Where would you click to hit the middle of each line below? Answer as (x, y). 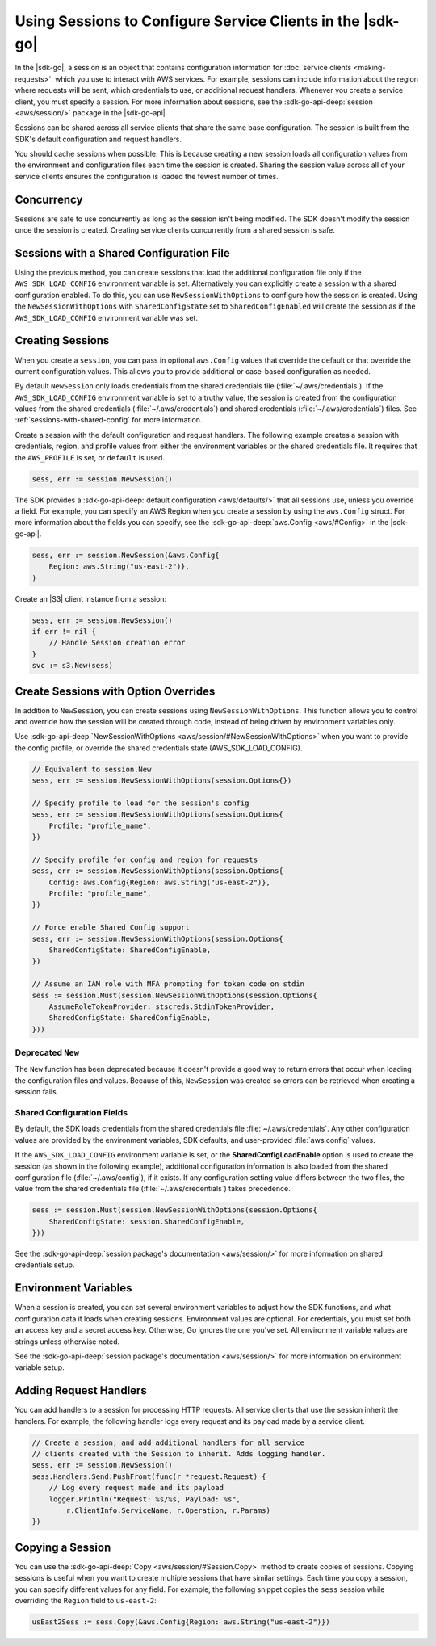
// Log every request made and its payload (136, 1488)
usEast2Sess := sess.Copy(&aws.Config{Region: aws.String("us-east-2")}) (181, 1622)
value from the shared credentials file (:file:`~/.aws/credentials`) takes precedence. (153, 1189)
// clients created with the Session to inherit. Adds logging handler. (179, 1454)
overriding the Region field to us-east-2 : (86, 1601)
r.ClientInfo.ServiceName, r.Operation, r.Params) (168, 1510)
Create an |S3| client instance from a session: (91, 598)
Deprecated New (47, 1052)
